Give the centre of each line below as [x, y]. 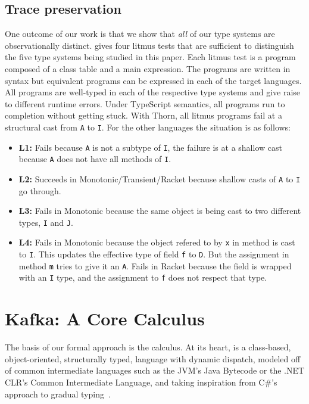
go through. [40, 190]
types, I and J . [46, 222]
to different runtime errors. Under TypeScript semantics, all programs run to [145, 103]
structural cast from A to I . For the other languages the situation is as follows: [148, 127]
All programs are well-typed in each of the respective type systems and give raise [153, 92]
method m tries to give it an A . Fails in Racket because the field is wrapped [155, 265]
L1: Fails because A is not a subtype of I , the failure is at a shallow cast [150, 147]
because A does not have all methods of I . [95, 159]
